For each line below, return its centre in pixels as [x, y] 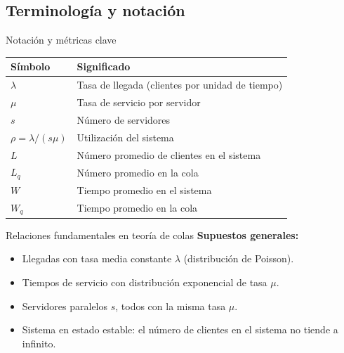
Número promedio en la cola [138, 172]
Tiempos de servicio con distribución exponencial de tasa [145, 282]
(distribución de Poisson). [239, 258]
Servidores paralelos [65, 306]
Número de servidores [124, 119]
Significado [104, 66]
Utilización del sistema [125, 137]
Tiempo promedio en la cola [137, 208]
